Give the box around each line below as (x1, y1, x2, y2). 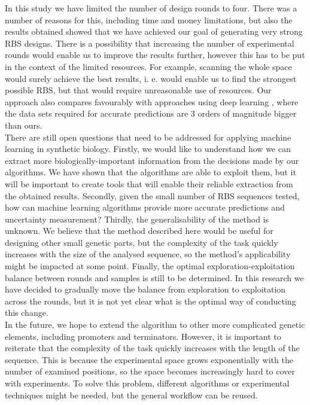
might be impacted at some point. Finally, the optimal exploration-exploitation (5, 260, 295, 272)
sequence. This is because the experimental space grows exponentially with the (5, 353, 293, 366)
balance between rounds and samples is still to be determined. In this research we (5, 271, 304, 284)
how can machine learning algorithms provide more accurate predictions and (5, 201, 285, 214)
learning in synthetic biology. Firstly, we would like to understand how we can (5, 142, 291, 155)
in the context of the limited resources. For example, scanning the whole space (5, 60, 292, 72)
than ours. (5, 118, 42, 131)
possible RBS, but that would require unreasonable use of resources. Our (5, 84, 272, 96)
